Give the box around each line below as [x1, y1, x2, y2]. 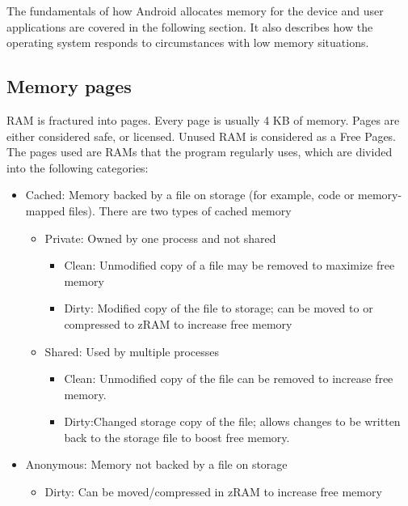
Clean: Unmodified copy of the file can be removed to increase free [64, 370, 393, 387]
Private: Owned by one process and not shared [44, 229, 276, 246]
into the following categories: [6, 159, 149, 176]
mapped [25, 202, 65, 219]
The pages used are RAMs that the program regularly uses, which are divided [6, 143, 393, 160]
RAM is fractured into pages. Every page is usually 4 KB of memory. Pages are [6, 111, 400, 128]
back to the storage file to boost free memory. [64, 428, 290, 445]
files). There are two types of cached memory [69, 202, 292, 219]
